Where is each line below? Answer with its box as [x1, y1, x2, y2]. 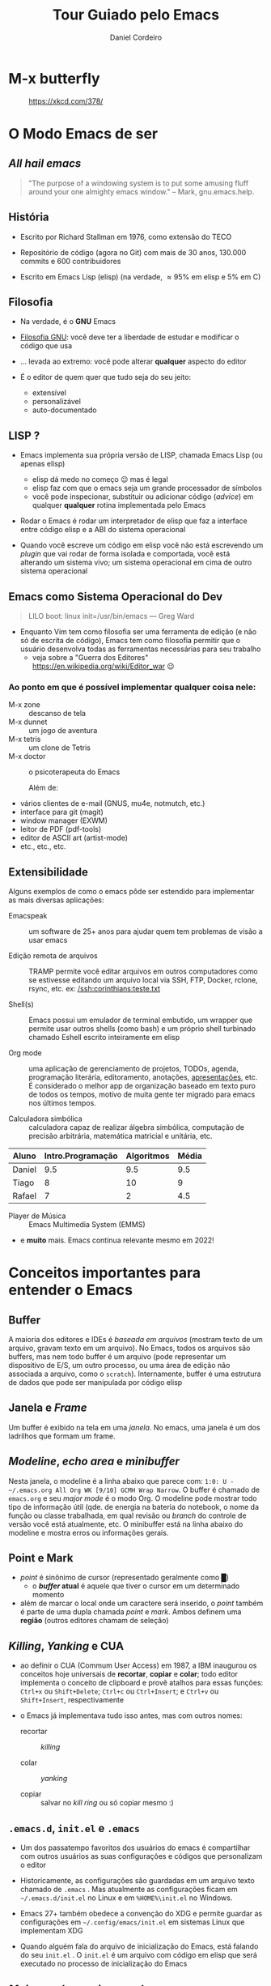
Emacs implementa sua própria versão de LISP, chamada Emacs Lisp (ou [19, 450, 263, 460]
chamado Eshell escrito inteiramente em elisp [28, 1033, 180, 1042]
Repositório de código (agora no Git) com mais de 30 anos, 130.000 [19, 247, 247, 257]
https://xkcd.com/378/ [28, 96, 104, 106]
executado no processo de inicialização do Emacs [19, 1958, 188, 1969]
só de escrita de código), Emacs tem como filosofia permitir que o [19, 635, 241, 645]
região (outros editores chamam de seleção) [19, 1616, 169, 1626]
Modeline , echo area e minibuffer [8, 1455, 180, 1468]
